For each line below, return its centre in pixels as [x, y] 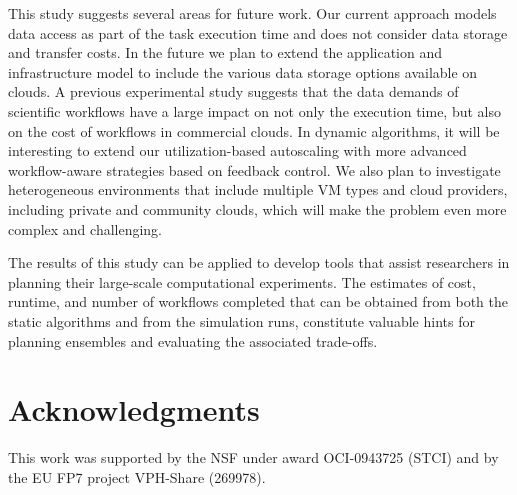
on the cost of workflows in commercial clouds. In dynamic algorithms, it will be [254, 130]
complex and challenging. [85, 228]
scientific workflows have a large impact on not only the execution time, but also [254, 110]
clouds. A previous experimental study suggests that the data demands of [233, 91]
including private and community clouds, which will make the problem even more [257, 208]
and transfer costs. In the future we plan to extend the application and [225, 52]
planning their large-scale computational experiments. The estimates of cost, [242, 281]
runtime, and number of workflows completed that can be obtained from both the [258, 301]
